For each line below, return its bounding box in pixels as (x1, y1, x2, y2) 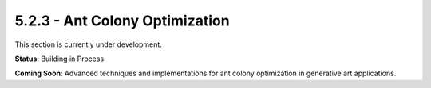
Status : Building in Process (14, 54, 105, 63)
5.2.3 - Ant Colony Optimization (14, 12, 231, 29)
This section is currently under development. (14, 40, 163, 49)
